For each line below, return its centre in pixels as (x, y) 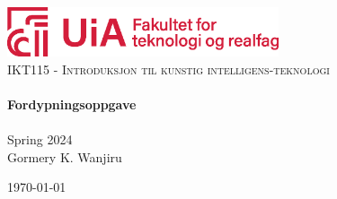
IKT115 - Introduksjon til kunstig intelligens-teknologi (168, 69)
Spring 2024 (40, 139)
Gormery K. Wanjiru (65, 156)
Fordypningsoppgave (72, 104)
